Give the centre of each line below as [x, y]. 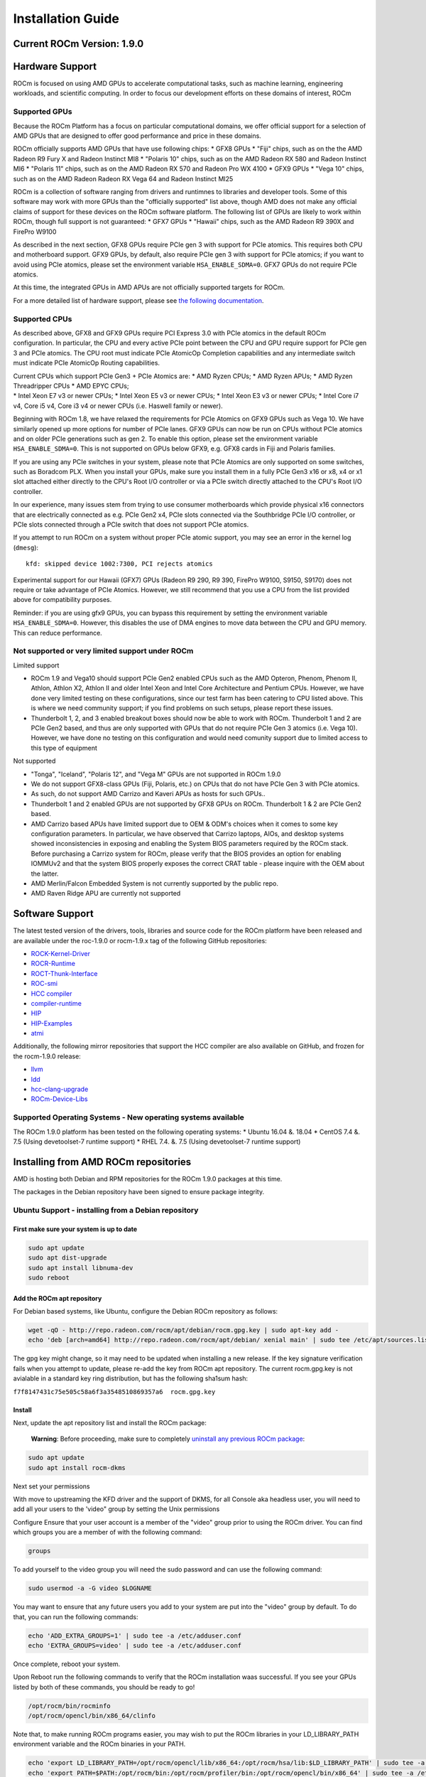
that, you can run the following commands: [76, 1616]
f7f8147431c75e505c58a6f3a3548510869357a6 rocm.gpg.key [114, 1392]
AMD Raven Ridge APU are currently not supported [106, 893]
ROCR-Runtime [53, 964]
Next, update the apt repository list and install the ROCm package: [110, 1422]
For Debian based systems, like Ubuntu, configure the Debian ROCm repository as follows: [146, 1311]
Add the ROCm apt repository [58, 1298]
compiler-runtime [56, 1003]
